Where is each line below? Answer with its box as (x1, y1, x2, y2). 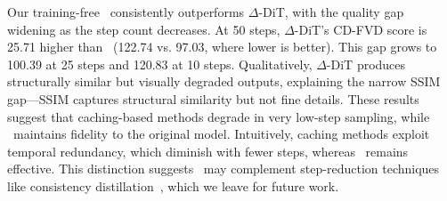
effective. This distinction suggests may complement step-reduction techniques (7, 159, 440, 178)
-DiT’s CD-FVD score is (294, 20, 427, 38)
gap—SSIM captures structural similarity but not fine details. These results (7, 89, 419, 108)
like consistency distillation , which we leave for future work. (7, 176, 339, 195)
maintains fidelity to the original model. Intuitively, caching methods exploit (12, 125, 430, 143)
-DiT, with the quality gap (258, 3, 404, 20)
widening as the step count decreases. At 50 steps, (7, 20, 280, 38)
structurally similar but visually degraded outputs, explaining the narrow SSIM (7, 72, 441, 91)
